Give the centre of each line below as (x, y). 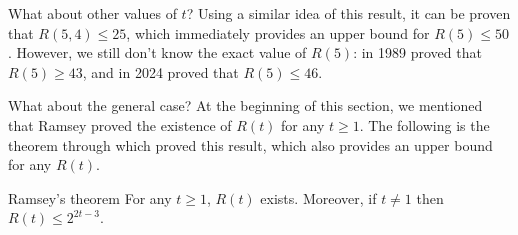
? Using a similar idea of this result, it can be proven (348, 13)
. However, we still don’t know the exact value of (157, 52)
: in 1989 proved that (417, 52)
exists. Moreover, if (318, 197)
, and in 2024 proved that (160, 71)
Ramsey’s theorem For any (90, 197)
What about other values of (92, 13)
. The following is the (424, 124)
